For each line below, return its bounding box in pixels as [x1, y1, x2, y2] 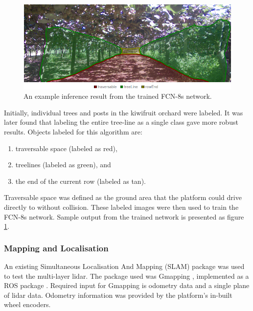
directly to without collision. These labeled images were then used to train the [4, 201, 239, 212]
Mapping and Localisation [4, 242, 109, 254]
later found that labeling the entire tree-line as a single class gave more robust [4, 117, 238, 127]
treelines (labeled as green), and [15, 159, 111, 170]
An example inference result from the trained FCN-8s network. [23, 91, 212, 101]
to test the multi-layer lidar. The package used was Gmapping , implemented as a [4, 270, 249, 281]
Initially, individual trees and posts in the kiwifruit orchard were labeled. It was [4, 107, 243, 117]
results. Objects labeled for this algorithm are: [4, 126, 142, 136]
